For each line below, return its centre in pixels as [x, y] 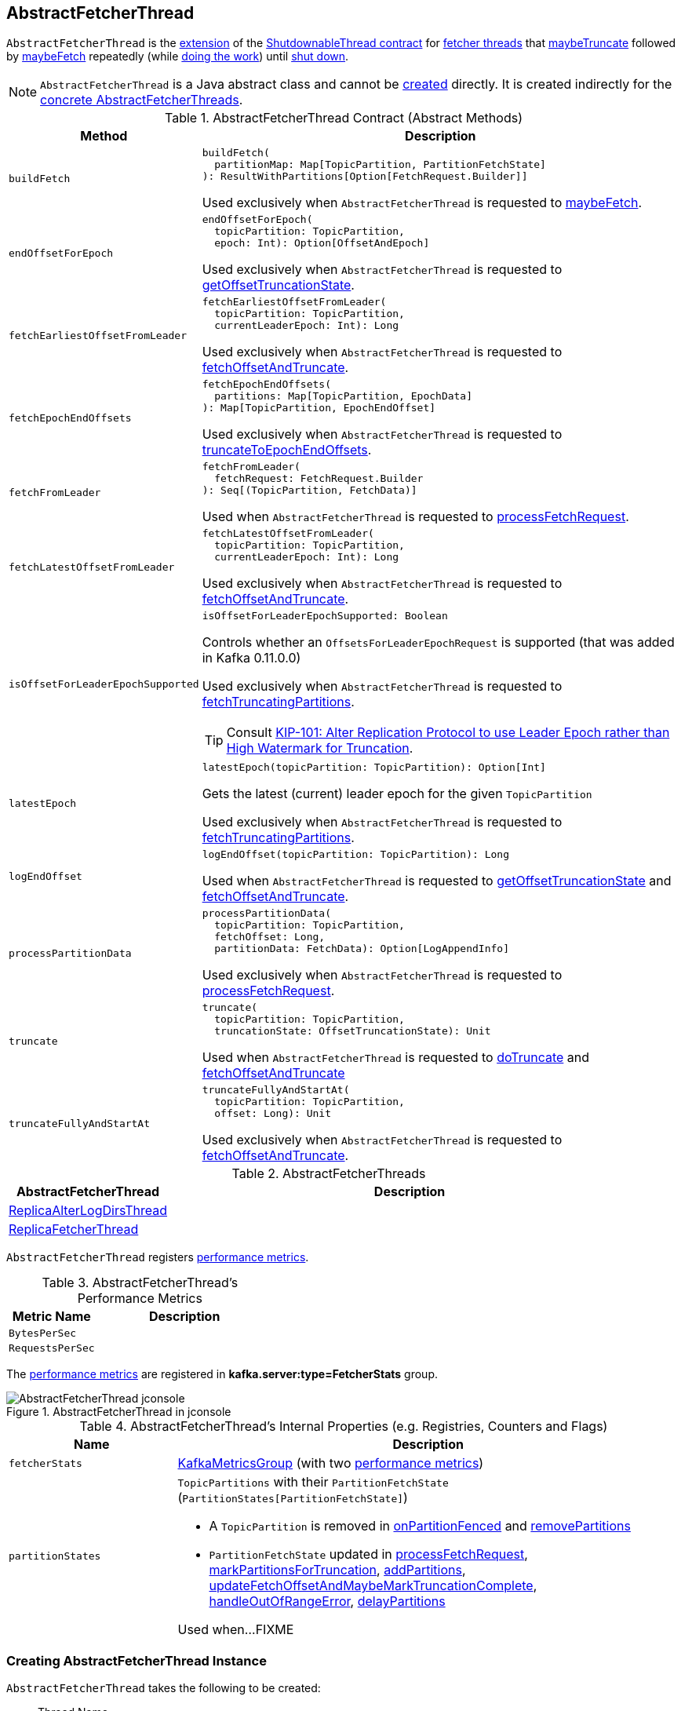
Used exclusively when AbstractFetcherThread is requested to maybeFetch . [422, 203]
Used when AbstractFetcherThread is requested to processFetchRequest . [415, 517]
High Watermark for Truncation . [320, 748]
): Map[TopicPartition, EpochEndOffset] [319, 408]
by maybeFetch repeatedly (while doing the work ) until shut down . [178, 57]
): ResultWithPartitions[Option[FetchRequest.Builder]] [365, 177]
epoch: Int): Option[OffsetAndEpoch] [322, 243]
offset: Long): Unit [273, 1114]
